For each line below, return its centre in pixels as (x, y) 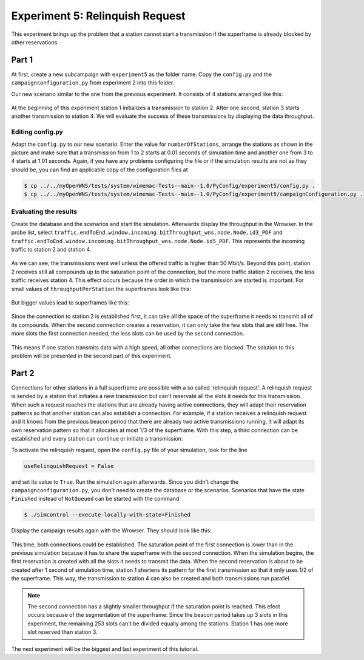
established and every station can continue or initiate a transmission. (97, 439)
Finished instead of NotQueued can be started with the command (95, 499)
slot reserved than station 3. (62, 632)
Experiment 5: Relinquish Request (98, 16)
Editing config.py (37, 132)
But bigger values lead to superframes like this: (70, 302)
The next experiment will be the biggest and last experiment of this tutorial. (105, 649)
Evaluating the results (44, 211)
